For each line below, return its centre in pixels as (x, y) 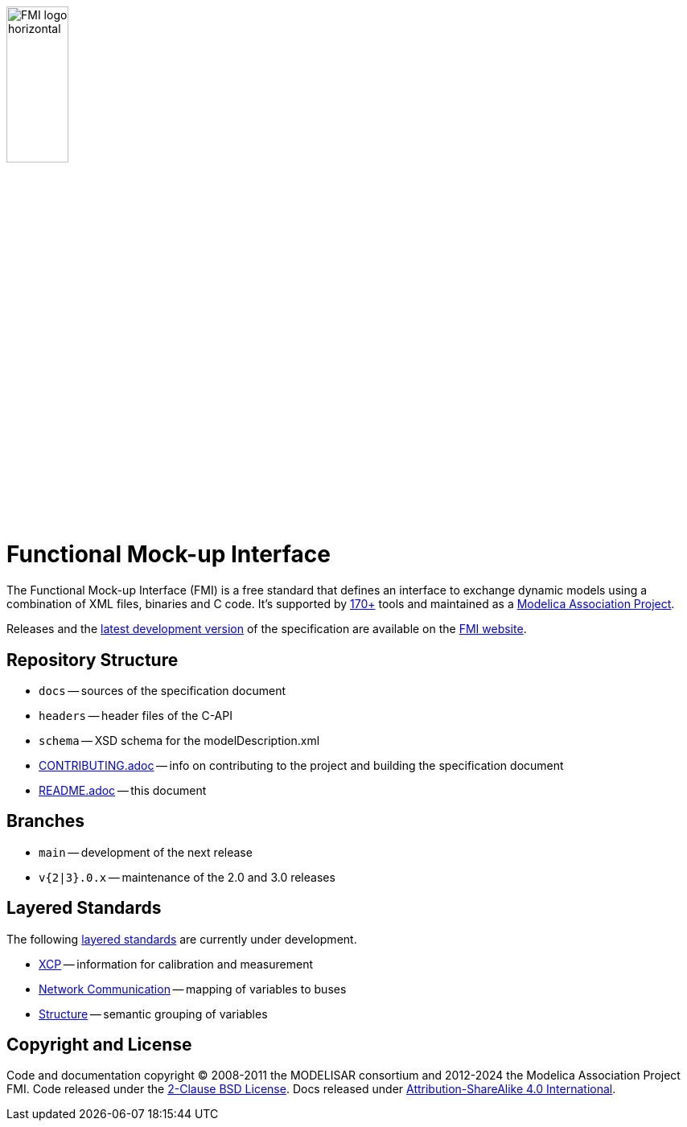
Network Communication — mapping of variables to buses (193, 989)
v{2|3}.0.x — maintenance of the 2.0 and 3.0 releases (187, 877)
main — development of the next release (146, 852)
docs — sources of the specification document (162, 690)
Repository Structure (93, 660)
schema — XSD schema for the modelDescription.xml (179, 740)
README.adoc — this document (123, 790)
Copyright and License (99, 1045)
